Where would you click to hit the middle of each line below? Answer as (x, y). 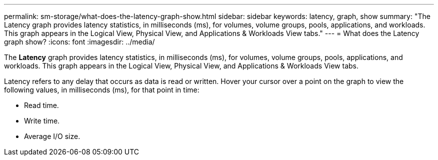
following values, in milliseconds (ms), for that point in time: (102, 90)
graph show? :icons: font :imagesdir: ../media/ (79, 42)
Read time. (41, 105)
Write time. (42, 121)
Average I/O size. (52, 136)
